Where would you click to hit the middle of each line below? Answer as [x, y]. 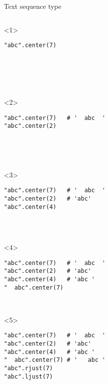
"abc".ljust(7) [29, 376]
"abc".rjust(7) [29, 368]
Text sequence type [33, 6]
